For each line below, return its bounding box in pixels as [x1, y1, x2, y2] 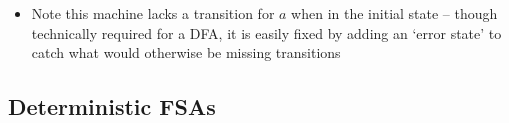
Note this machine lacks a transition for [31, 3, 275, 23]
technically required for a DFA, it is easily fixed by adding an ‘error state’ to [31, 22, 502, 43]
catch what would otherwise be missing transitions [31, 42, 341, 63]
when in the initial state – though [291, 3, 498, 23]
